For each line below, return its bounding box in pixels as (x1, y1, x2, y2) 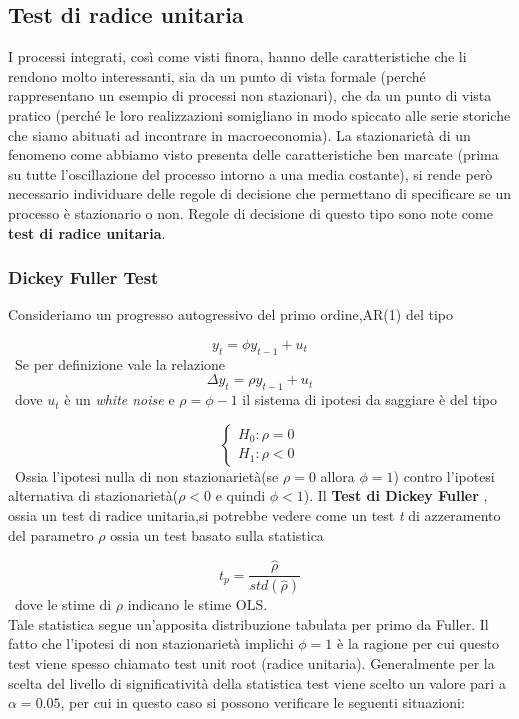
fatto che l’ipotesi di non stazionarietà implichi (8, 633, 294, 654)
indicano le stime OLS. (127, 594, 268, 615)
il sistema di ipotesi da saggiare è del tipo (242, 389, 498, 410)
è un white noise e (64, 389, 175, 410)
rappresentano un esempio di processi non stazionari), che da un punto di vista (8, 85, 492, 106)
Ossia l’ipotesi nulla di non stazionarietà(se (14, 465, 279, 486)
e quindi (215, 485, 266, 506)
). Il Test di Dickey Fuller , (303, 485, 488, 506)
